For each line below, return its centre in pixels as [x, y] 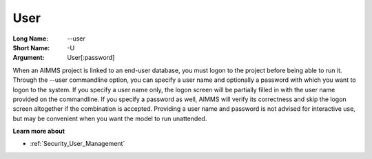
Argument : [29, 58]
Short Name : [31, 47]
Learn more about [39, 131]
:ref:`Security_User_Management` [77, 144]
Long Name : [30, 39]
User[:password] [91, 58]
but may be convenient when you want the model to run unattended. [110, 118]
